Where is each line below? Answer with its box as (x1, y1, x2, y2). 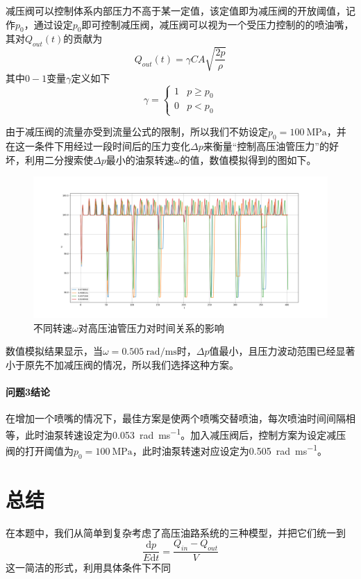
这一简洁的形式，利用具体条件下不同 (6, 560, 171, 575)
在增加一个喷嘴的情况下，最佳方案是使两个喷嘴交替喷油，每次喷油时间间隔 (6, 411, 346, 426)
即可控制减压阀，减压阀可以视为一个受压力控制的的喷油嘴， (81, 17, 354, 31)
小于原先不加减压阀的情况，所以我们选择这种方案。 (6, 357, 239, 371)
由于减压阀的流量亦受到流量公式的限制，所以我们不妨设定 (6, 124, 268, 139)
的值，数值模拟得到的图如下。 (180, 152, 317, 167)
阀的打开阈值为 (6, 443, 74, 458)
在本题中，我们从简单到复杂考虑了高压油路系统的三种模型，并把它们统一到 (6, 525, 346, 539)
